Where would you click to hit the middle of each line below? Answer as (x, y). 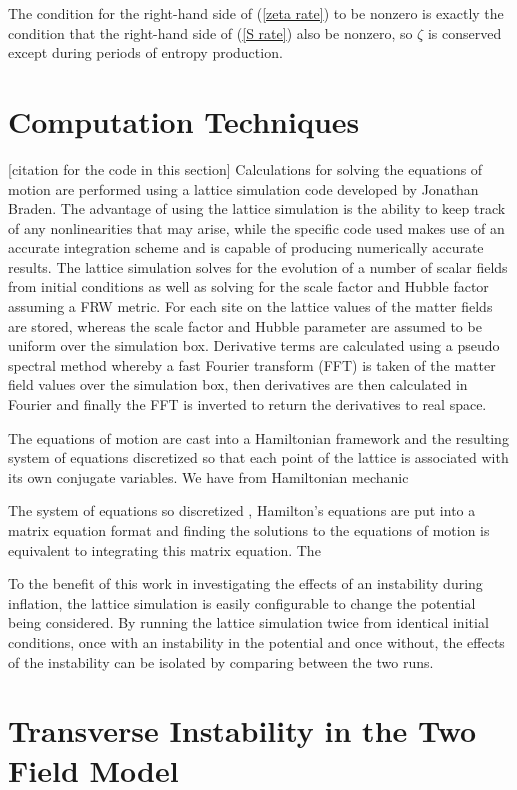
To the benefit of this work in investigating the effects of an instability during (245, 583)
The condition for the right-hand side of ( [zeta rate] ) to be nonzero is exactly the (256, 13)
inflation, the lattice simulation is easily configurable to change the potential (242, 602)
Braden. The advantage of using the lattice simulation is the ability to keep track (257, 208)
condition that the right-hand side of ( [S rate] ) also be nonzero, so (210, 32)
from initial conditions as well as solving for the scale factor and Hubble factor (248, 286)
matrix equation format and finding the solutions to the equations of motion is (249, 530)
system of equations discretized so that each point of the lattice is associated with (258, 457)
